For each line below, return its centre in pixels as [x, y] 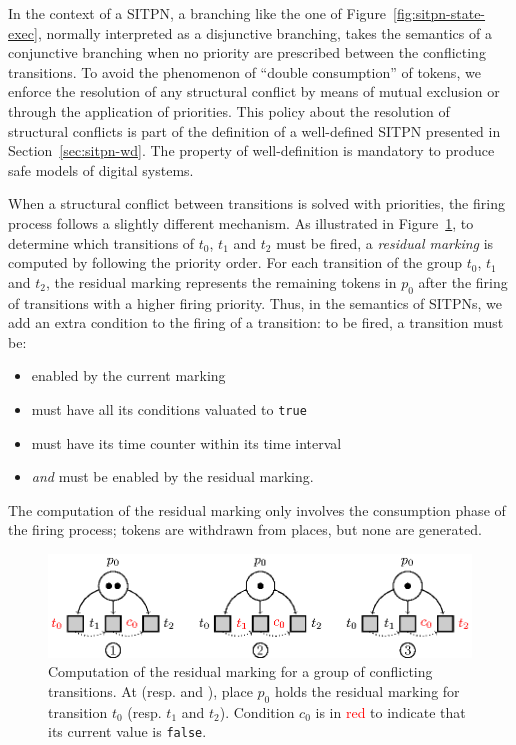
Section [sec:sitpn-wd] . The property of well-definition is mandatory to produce [251, 150]
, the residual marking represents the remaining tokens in [221, 281]
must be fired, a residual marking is [385, 242]
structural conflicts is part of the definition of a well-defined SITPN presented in [254, 130]
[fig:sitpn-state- [439, 13]
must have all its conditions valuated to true [169, 408]
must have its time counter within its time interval [186, 442]
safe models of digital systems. [101, 169]
